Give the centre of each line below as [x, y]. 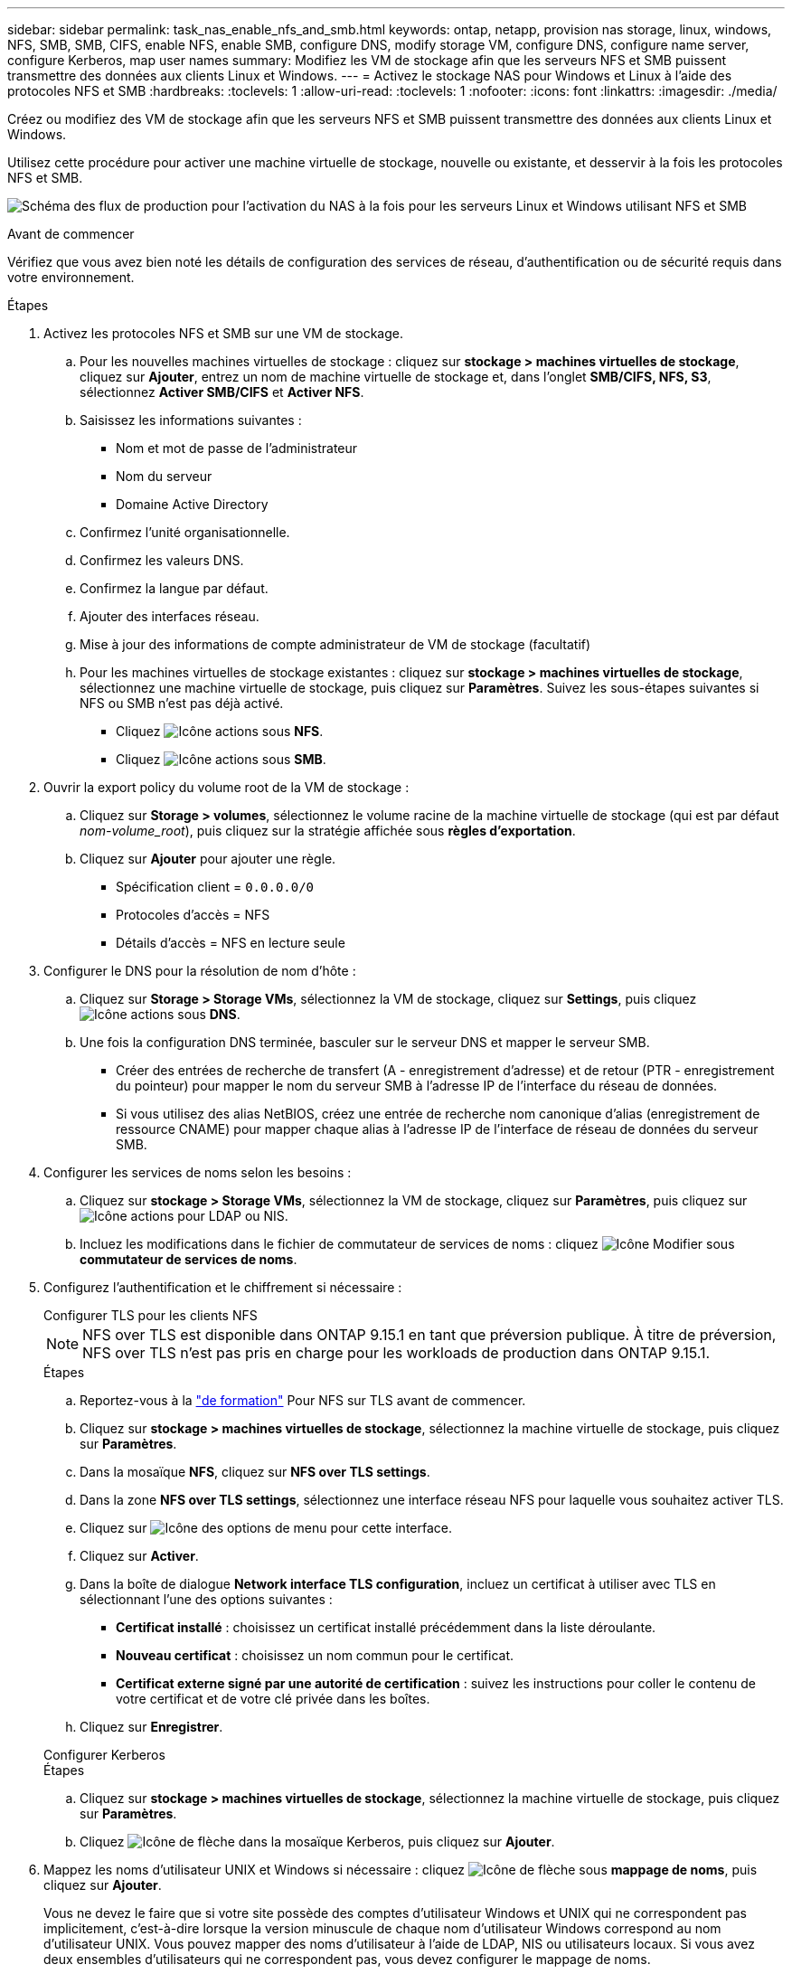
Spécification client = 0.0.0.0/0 [215, 887]
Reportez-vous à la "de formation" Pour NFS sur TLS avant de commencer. [303, 1400]
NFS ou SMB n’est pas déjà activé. [182, 703]
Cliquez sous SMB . [221, 759]
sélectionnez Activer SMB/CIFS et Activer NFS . [222, 392]
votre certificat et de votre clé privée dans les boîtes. [273, 1699]
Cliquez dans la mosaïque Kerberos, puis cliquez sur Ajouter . [317, 1842]
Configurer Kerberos [104, 1755]
